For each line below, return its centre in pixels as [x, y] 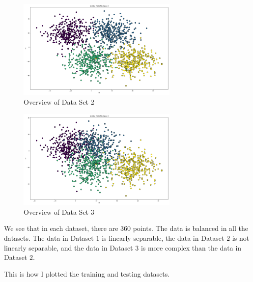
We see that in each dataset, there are [61, 228]
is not [241, 238]
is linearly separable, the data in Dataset [163, 238]
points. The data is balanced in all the [190, 228]
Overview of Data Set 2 [59, 102]
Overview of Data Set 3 [59, 211]
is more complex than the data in [191, 247]
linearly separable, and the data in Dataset [69, 247]
